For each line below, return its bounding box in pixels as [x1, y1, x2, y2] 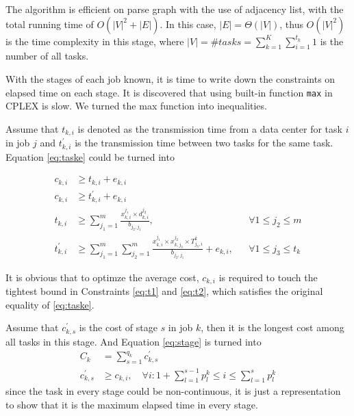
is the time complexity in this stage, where [5, 34, 184, 48]
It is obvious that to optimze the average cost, [5, 270, 199, 284]
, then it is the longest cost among [201, 320, 344, 335]
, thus [279, 16, 303, 31]
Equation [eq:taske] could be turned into [5, 149, 175, 164]
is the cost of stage [79, 320, 157, 335]
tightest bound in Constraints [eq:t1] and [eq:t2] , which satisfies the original [5, 283, 323, 298]
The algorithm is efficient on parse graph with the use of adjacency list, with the [5, 2, 344, 16]
